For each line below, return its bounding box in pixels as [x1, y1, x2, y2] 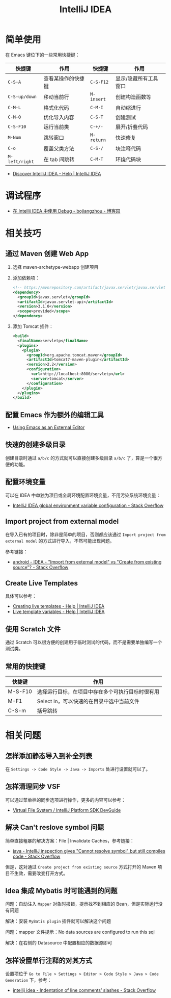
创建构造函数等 [115, 93, 152, 100]
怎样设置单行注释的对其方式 [5, 956, 93, 965]
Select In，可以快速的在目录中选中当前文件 [37, 698, 139, 705]
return [90, 137, 106, 143]
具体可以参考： [5, 593, 37, 599]
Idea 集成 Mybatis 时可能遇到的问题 [5, 886, 118, 895]
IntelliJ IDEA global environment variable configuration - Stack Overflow [12, 502, 164, 508]
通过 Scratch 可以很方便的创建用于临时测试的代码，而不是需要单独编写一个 [5, 639, 162, 646]
